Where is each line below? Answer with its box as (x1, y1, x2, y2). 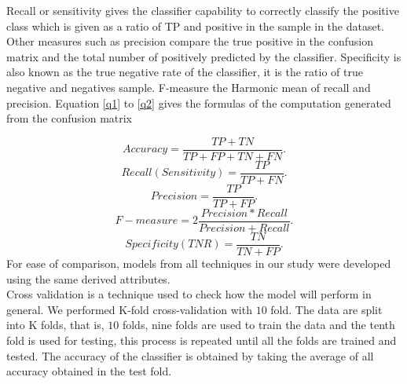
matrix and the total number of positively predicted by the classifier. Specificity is (6, 48, 401, 64)
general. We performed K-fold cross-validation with (6, 301, 252, 317)
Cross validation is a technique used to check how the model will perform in (6, 286, 372, 302)
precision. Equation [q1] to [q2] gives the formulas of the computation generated (6, 94, 391, 111)
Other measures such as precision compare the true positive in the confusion (6, 33, 373, 49)
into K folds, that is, (6, 316, 104, 333)
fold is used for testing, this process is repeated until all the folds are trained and (6, 332, 397, 349)
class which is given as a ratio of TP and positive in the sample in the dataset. (6, 17, 385, 34)
